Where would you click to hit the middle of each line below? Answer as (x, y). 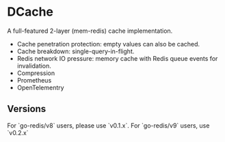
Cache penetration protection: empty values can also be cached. (108, 44)
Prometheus (34, 80)
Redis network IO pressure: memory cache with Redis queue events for (117, 58)
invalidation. (34, 66)
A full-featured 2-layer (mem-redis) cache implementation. (90, 31)
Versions (27, 109)
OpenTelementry (40, 87)
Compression (36, 73)
